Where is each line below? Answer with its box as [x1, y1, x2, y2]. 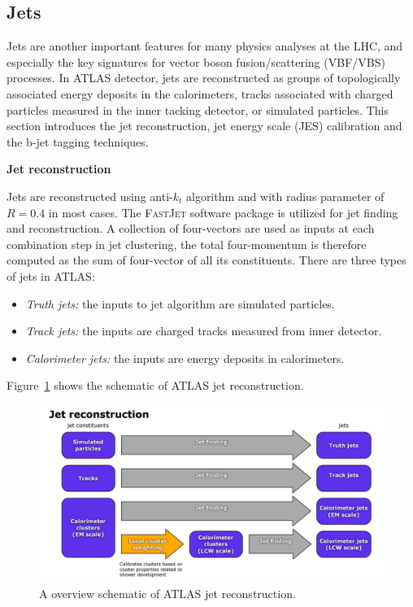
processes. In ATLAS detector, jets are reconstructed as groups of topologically [7, 69, 401, 86]
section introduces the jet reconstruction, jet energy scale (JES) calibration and [7, 117, 402, 134]
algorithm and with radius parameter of [185, 187, 385, 204]
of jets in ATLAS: [7, 267, 95, 284]
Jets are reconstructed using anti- [7, 187, 173, 204]
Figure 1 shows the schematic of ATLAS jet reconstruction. [7, 377, 304, 394]
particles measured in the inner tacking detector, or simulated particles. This [7, 101, 389, 118]
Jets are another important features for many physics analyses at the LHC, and [7, 37, 403, 55]
